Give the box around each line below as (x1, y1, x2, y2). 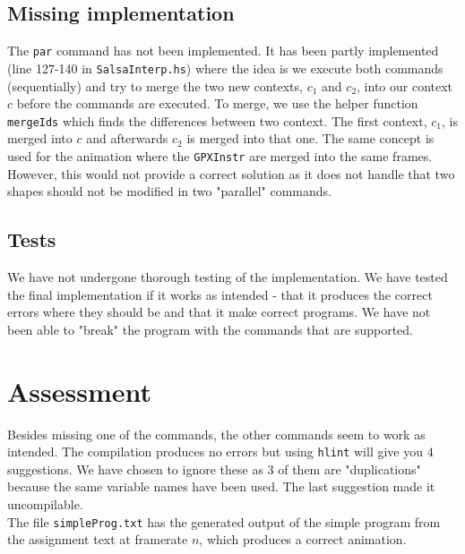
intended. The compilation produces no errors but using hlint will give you (7, 442, 423, 461)
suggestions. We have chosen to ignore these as (7, 459, 263, 478)
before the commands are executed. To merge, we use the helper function (16, 94, 418, 113)
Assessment (7, 372, 152, 409)
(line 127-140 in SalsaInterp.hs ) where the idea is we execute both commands (7, 58, 443, 77)
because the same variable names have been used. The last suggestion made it (7, 477, 435, 496)
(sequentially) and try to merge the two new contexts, (7, 76, 303, 95)
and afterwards (86, 129, 168, 148)
